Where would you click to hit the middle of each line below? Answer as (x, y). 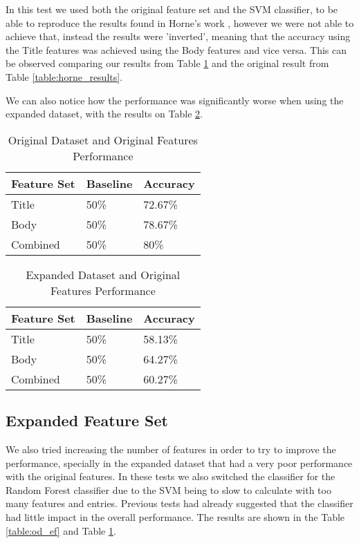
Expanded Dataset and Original (103, 274)
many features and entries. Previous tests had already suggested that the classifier (179, 503)
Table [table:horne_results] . (64, 76)
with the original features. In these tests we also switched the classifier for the (171, 476)
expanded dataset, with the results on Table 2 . (104, 114)
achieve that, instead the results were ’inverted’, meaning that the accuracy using (178, 36)
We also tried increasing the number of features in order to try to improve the (171, 449)
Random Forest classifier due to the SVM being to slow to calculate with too (168, 489)
